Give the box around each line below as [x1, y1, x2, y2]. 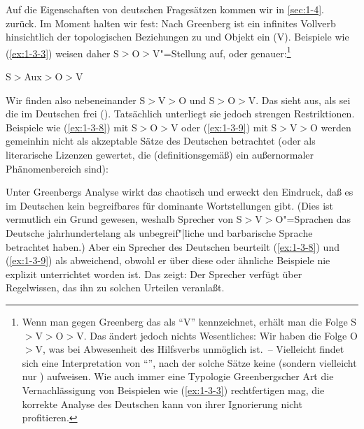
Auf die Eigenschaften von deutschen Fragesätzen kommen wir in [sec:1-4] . [6, 2, 324, 16]
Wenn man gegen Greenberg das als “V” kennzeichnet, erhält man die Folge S [22, 314, 357, 328]
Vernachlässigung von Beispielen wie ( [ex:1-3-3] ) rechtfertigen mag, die [22, 382, 325, 397]
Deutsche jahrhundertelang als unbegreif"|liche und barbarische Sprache [6, 225, 313, 240]
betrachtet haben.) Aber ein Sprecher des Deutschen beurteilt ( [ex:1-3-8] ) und [6, 239, 339, 254]
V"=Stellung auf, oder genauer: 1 [153, 43, 291, 60]
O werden [310, 119, 351, 134]
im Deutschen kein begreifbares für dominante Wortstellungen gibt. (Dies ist [6, 198, 334, 212]
